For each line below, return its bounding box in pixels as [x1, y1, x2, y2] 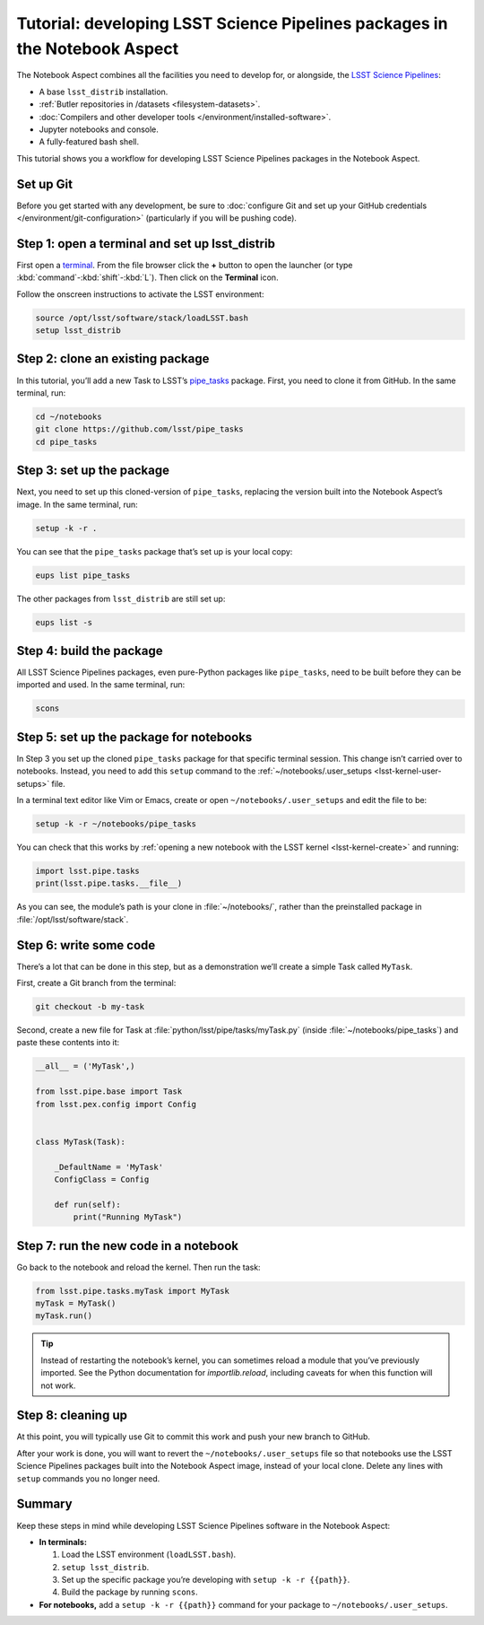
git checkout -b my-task [35, 1001, 145, 1012]
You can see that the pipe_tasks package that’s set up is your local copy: [16, 546, 293, 556]
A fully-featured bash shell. [39, 136, 139, 147]
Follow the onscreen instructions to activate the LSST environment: [16, 288, 264, 300]
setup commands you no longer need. [16, 1472, 160, 1484]
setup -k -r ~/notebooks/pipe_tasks [35, 819, 197, 829]
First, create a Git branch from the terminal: [16, 978, 177, 989]
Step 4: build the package [16, 642, 163, 659]
